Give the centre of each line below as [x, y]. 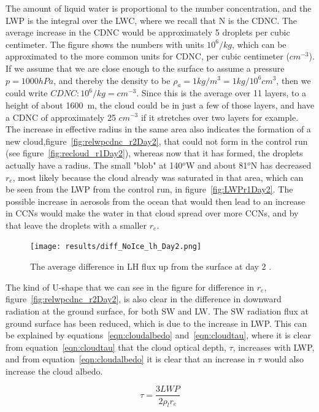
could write [27, 93]
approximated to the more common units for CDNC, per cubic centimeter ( [148, 56]
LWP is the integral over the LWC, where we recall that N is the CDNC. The [152, 20]
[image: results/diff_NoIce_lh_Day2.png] [116, 247]
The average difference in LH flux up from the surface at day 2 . [151, 266]
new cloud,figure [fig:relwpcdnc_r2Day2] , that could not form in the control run [157, 141]
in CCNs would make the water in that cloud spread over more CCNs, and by [152, 213]
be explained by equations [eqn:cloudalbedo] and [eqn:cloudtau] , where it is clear [159, 335]
